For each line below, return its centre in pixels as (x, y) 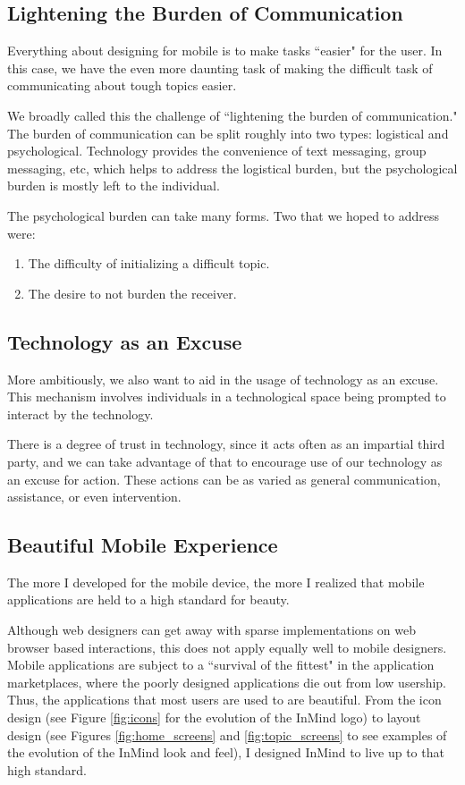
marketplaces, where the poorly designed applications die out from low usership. (227, 682)
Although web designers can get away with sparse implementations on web (211, 630)
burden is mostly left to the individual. (114, 186)
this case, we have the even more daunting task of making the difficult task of (220, 68)
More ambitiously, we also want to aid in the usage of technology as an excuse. (223, 379)
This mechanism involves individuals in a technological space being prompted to (227, 397)
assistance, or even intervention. (94, 497)
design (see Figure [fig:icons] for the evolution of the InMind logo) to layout (214, 717)
